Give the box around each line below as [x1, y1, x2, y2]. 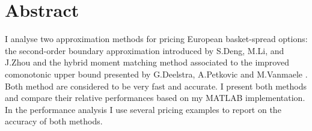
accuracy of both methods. [5, 115, 103, 127]
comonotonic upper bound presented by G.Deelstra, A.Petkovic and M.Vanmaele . [5, 67, 308, 80]
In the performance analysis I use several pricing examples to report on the [5, 103, 281, 115]
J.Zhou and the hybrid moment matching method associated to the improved [5, 56, 289, 69]
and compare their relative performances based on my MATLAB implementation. [5, 91, 305, 104]
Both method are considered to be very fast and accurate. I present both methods [5, 79, 307, 92]
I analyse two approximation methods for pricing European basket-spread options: [5, 32, 308, 45]
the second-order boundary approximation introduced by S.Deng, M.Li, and [5, 44, 284, 56]
